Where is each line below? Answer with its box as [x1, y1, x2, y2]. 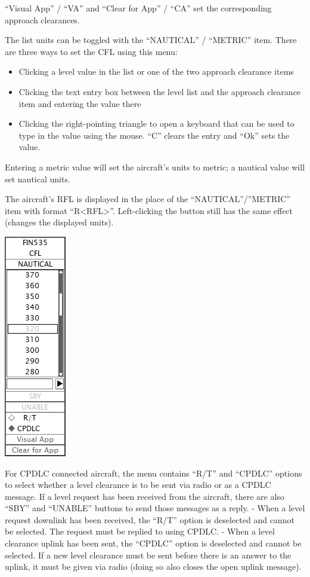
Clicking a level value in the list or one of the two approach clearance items [18, 65, 294, 78]
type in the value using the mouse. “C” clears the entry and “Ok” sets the [18, 129, 290, 141]
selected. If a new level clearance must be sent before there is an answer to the [5, 548, 292, 561]
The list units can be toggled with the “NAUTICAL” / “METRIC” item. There [5, 33, 297, 46]
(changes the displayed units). [5, 216, 114, 228]
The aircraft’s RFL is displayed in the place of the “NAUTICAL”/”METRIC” [5, 193, 290, 205]
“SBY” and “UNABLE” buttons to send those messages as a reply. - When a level [5, 502, 305, 514]
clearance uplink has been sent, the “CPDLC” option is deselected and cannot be [5, 537, 302, 549]
